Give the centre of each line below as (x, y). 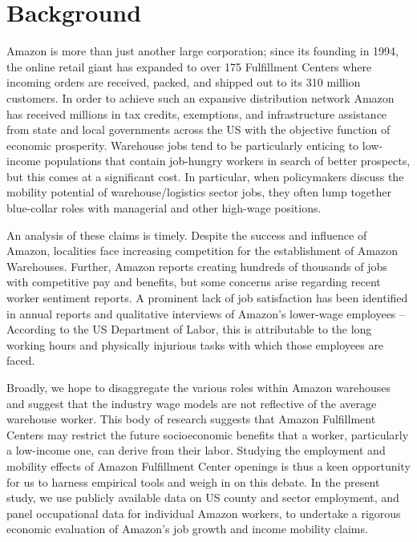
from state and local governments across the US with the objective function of (198, 129)
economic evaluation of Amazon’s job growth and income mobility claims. (187, 529)
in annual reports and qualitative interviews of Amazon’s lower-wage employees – (206, 313)
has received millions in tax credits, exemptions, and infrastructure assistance (197, 113)
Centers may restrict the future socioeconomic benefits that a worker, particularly (208, 434)
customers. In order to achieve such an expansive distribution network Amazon (200, 97)
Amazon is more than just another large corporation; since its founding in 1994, (202, 51)
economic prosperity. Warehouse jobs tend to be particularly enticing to (183, 145)
